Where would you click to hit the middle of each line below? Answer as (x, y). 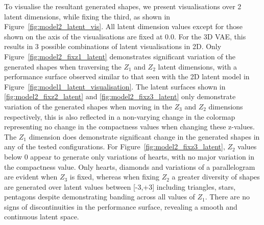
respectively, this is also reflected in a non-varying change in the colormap (120, 116)
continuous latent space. (42, 217)
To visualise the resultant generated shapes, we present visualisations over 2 (123, 6)
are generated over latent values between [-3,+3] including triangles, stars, (120, 186)
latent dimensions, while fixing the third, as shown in (87, 16)
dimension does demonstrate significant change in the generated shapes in (144, 136)
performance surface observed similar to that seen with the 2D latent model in (127, 76)
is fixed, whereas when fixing (115, 177)
